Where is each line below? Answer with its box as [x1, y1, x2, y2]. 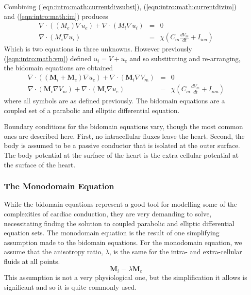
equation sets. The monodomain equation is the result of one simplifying [4, 228, 219, 238]
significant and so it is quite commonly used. [4, 281, 136, 292]
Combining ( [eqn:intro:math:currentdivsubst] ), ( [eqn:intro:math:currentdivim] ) [4, 1, 237, 11]
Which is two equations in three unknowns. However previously [4, 44, 192, 54]
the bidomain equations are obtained [4, 63, 113, 73]
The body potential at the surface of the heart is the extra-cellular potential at [4, 150, 239, 160]
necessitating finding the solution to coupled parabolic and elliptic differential [4, 218, 234, 228]
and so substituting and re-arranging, [129, 53, 241, 63]
